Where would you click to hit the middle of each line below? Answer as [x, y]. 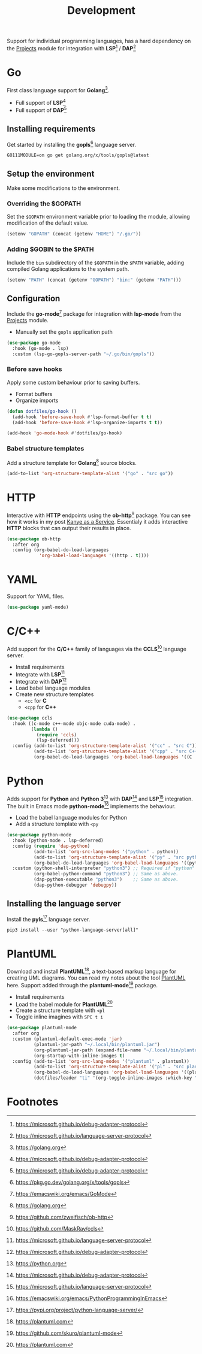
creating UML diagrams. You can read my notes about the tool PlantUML [96, 978]
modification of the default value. [48, 223]
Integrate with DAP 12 [41, 681]
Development [101, 10]
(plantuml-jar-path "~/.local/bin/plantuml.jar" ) [97, 1044]
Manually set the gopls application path [64, 332]
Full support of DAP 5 [41, 110]
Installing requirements [51, 129]
